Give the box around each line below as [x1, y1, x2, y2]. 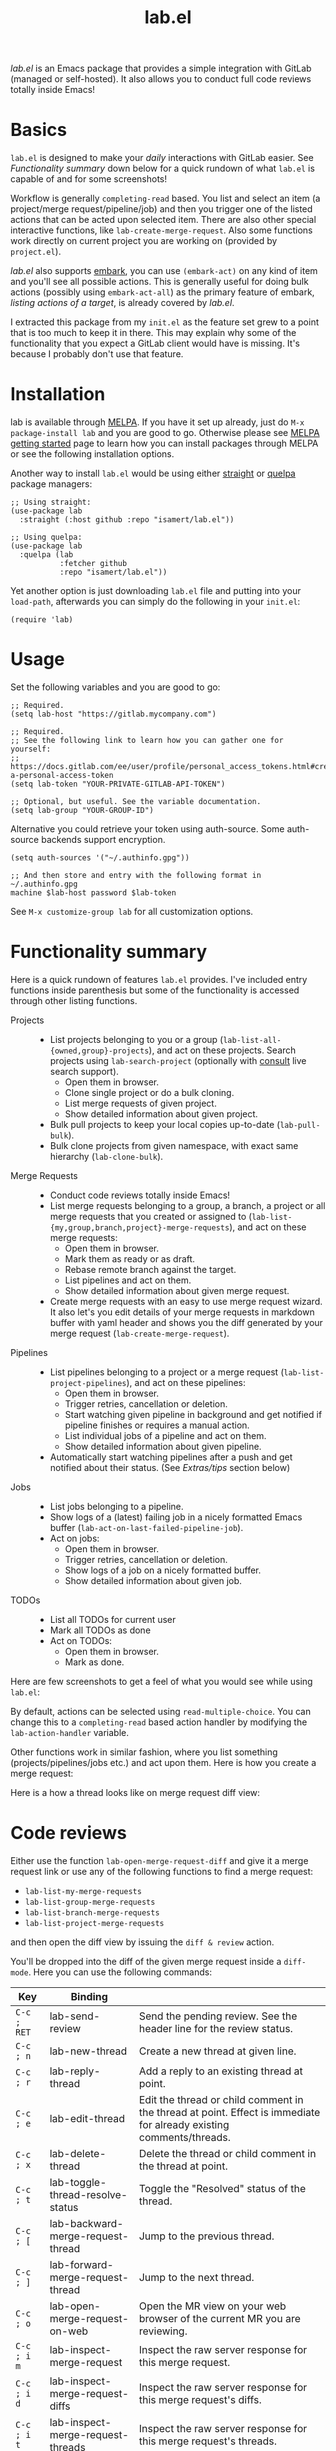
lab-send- [49, 2009, 101, 2023]
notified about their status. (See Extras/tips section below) [49, 1461, 291, 1473]
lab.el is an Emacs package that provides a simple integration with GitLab [10, 62, 312, 75]
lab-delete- [49, 2146, 107, 2160]
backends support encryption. [41, 834, 166, 845]
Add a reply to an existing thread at [138, 2064, 303, 2078]
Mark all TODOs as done [49, 1624, 152, 1636]
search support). [49, 1065, 120, 1077]
